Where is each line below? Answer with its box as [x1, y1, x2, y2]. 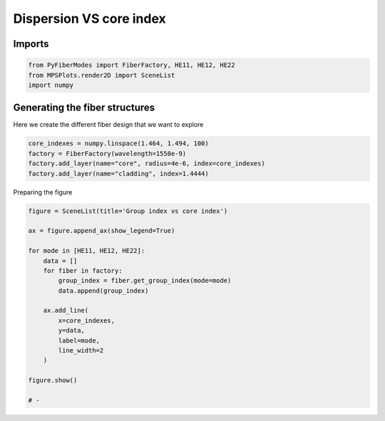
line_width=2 [58, 346, 104, 355]
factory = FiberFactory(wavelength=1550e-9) [28, 150, 187, 157]
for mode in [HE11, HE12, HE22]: [28, 246, 145, 255]
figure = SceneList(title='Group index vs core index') [28, 207, 228, 215]
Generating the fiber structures [13, 102, 155, 114]
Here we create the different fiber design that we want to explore [13, 120, 204, 129]
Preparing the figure [13, 187, 73, 196]
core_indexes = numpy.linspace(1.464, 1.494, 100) [28, 140, 210, 147]
